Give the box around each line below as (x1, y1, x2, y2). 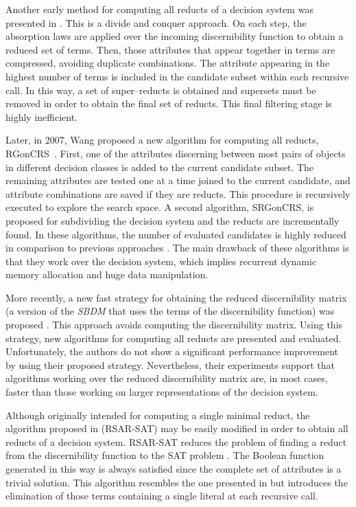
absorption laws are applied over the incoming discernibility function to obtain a (5, 29, 344, 43)
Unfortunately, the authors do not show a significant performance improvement (5, 344, 339, 359)
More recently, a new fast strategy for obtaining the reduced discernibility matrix (5, 290, 347, 304)
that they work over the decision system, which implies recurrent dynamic (5, 253, 317, 268)
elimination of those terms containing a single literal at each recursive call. (5, 488, 318, 503)
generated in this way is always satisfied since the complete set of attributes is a (5, 462, 342, 475)
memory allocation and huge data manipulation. (5, 267, 209, 282)
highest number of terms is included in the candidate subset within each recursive (5, 69, 349, 83)
